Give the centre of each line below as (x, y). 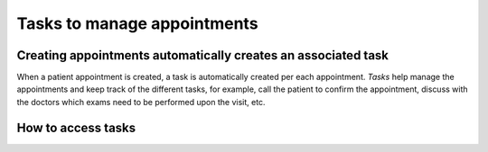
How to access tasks (76, 127)
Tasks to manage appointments (137, 23)
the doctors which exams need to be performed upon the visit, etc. (141, 102)
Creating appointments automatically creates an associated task (202, 55)
